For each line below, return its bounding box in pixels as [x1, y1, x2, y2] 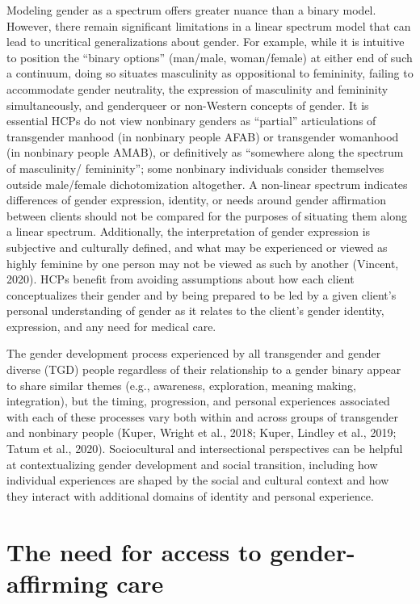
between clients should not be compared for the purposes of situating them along [6, 207, 407, 224]
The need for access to [6, 535, 262, 568]
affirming [6, 566, 108, 599]
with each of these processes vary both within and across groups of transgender [6, 408, 398, 425]
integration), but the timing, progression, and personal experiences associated [6, 392, 390, 409]
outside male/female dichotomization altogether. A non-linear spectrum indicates [6, 175, 408, 192]
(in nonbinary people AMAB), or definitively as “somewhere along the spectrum [6, 144, 404, 161]
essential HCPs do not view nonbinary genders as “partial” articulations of [6, 112, 376, 129]
